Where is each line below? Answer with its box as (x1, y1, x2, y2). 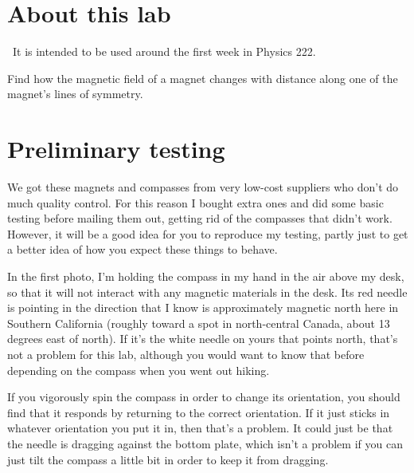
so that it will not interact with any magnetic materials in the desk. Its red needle (7, 283, 408, 300)
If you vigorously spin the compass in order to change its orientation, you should (7, 388, 400, 405)
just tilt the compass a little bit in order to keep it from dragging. (7, 451, 329, 467)
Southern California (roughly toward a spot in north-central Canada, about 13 (7, 314, 390, 331)
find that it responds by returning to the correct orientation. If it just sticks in (7, 404, 390, 420)
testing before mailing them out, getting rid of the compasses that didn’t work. (7, 210, 393, 227)
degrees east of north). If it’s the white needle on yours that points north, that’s (7, 330, 398, 347)
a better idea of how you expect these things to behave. (7, 241, 278, 258)
